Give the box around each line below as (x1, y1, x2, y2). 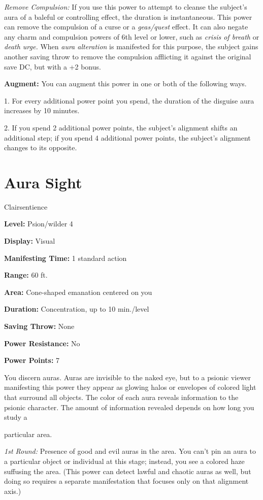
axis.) (4, 485, 21, 496)
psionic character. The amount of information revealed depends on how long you (4, 402, 254, 412)
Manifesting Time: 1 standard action (4, 252, 127, 263)
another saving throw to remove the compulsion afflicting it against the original (4, 51, 251, 61)
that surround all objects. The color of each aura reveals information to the (4, 391, 239, 402)
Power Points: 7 (4, 355, 60, 365)
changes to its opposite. (4, 142, 77, 153)
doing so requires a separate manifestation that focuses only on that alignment (4, 476, 249, 486)
